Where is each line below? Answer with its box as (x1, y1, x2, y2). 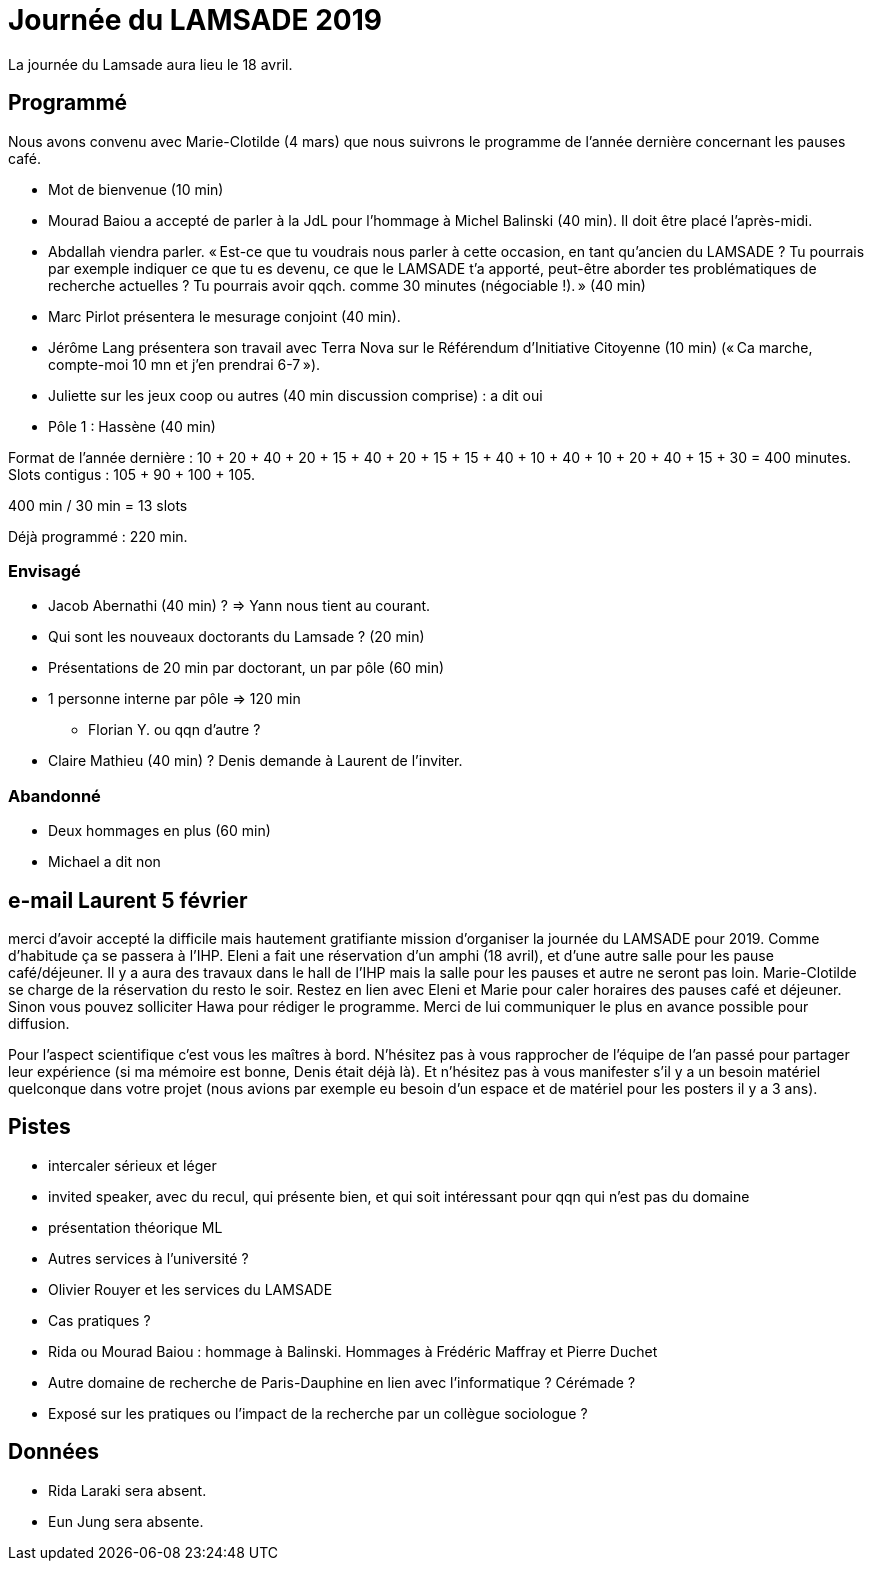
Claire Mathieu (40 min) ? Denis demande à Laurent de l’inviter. (48, 752, 463, 770)
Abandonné (8, 785, 101, 806)
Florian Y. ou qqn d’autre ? (88, 721, 261, 739)
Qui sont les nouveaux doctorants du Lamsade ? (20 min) (48, 628, 425, 646)
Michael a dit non (48, 853, 161, 871)
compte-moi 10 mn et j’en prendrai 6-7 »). (48, 355, 321, 373)
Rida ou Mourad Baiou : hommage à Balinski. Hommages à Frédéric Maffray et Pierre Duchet (48, 1342, 658, 1360)
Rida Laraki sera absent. (48, 1481, 207, 1499)
